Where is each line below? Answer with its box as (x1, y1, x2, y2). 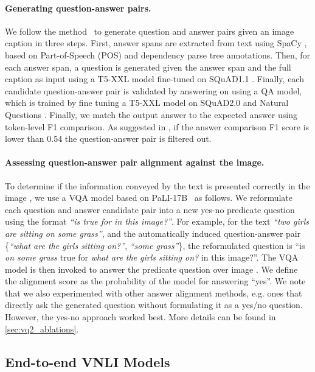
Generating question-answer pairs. (5, 1, 151, 14)
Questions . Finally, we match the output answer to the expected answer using (5, 108, 297, 121)
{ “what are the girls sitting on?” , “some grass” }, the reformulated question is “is (5, 239, 305, 251)
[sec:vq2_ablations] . (5, 322, 79, 335)
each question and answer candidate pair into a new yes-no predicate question (5, 203, 295, 216)
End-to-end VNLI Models (5, 352, 170, 371)
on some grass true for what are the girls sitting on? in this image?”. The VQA (5, 251, 299, 264)
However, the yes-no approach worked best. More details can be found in (5, 311, 276, 323)
